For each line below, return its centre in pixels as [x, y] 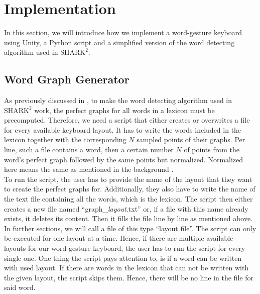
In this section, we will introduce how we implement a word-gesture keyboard [123, 32]
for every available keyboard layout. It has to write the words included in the [123, 129]
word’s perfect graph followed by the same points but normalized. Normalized [124, 159]
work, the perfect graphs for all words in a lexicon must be [124, 110]
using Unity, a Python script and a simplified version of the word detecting [119, 42]
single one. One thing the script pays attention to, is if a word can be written [123, 258]
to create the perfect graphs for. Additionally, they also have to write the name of [130, 189]
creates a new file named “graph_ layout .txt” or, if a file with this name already [126, 208]
